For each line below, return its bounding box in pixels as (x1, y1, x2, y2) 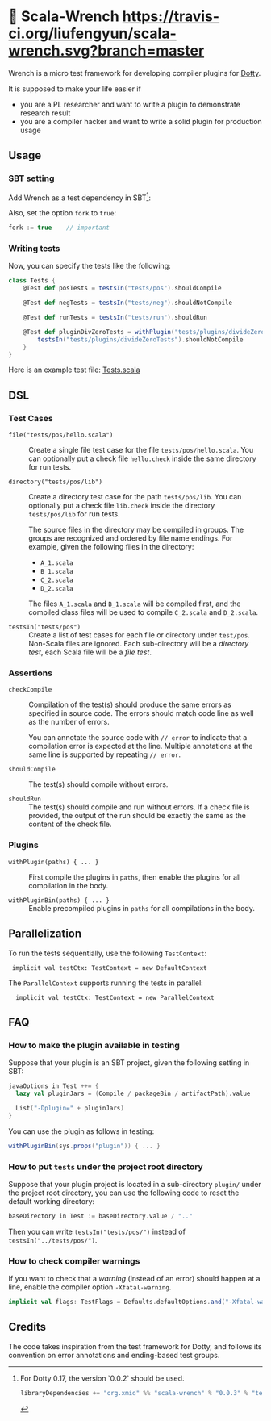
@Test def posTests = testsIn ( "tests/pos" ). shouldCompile (23, 284, 222, 293)
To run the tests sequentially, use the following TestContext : (8, 948, 207, 958)
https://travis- (122, 7, 220, 26)
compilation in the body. (28, 880, 109, 890)
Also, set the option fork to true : (8, 208, 117, 218)
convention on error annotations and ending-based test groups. (8, 1350, 220, 1360)
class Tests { (8, 277, 56, 285)
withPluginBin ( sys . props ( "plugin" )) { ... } (8, 1142, 161, 1150)
